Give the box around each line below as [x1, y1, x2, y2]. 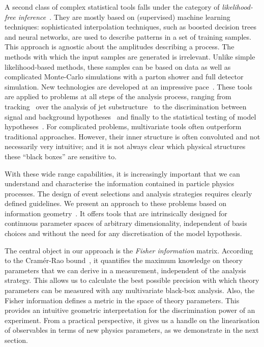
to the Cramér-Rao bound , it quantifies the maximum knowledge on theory [5, 255, 243, 266]
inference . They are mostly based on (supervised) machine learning [18, 11, 230, 22]
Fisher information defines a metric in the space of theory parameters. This [5, 295, 240, 305]
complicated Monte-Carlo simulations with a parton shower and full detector [5, 71, 244, 82]
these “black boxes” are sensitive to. [5, 151, 117, 161]
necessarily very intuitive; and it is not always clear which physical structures [5, 141, 246, 152]
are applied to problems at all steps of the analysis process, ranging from [5, 91, 231, 102]
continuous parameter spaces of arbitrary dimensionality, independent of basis [5, 218, 247, 228]
